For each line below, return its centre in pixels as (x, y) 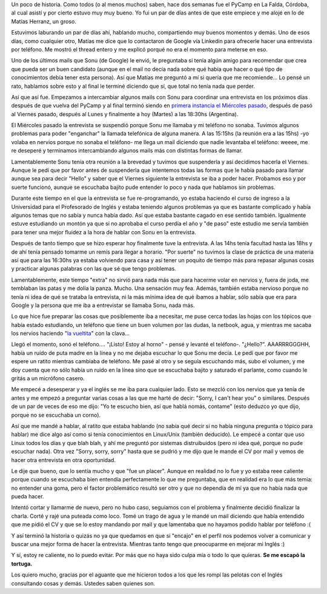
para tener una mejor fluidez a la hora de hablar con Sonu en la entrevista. (104, 232)
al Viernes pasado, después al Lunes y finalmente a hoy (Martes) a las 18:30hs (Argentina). (125, 114)
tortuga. (22, 564)
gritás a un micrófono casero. (48, 378)
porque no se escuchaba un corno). (56, 415)
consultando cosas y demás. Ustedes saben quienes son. (83, 583)
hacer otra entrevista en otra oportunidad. (64, 460)
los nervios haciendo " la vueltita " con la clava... (71, 334)
